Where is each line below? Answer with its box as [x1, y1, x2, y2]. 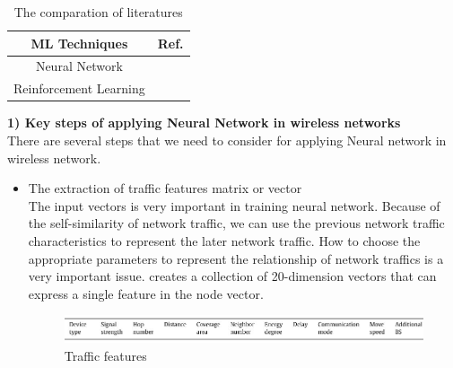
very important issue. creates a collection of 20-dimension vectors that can [28, 267, 437, 285]
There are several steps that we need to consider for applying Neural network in [7, 130, 447, 149]
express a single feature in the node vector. [28, 284, 264, 302]
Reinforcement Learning [13, 79, 145, 98]
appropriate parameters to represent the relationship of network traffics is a [28, 249, 444, 267]
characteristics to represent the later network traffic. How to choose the [28, 231, 421, 250]
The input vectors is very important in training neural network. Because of [28, 196, 440, 215]
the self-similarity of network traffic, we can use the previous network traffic [28, 214, 445, 232]
